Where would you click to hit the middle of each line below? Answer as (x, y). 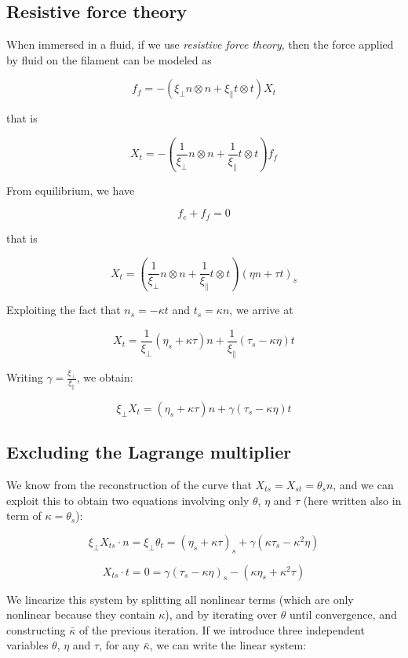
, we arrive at (261, 310)
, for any (119, 645)
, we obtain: (105, 377)
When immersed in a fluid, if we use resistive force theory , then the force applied (200, 44)
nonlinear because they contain (81, 614)
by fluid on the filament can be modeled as (109, 59)
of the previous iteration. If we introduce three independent (222, 629)
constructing (36, 629)
